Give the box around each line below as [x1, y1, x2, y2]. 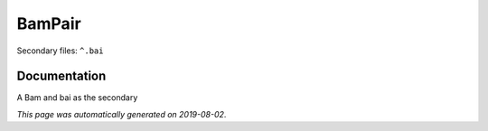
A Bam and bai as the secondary [16, 92, 138, 103]
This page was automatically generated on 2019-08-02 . [16, 108, 227, 119]
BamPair [16, 14, 81, 33]
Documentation [16, 69, 107, 84]
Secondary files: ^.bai [16, 45, 104, 56]
